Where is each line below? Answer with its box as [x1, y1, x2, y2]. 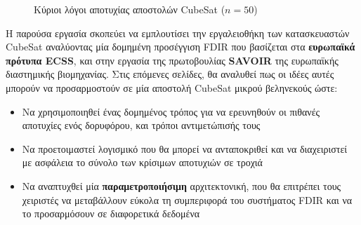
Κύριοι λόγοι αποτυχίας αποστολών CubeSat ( [34, 2, 225, 16]
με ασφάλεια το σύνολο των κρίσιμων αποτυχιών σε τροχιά [22, 155, 263, 170]
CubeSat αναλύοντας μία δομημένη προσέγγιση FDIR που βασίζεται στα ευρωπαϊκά [6, 39, 355, 54]
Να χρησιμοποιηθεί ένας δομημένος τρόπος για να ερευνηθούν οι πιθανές [22, 104, 320, 118]
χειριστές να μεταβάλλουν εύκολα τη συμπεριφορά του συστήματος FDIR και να [22, 192, 353, 207]
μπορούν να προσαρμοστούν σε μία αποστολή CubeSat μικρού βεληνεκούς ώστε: [6, 80, 338, 95]
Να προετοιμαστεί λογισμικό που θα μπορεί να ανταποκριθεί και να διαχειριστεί [22, 141, 348, 156]
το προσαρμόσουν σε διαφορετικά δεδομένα [22, 206, 200, 221]
